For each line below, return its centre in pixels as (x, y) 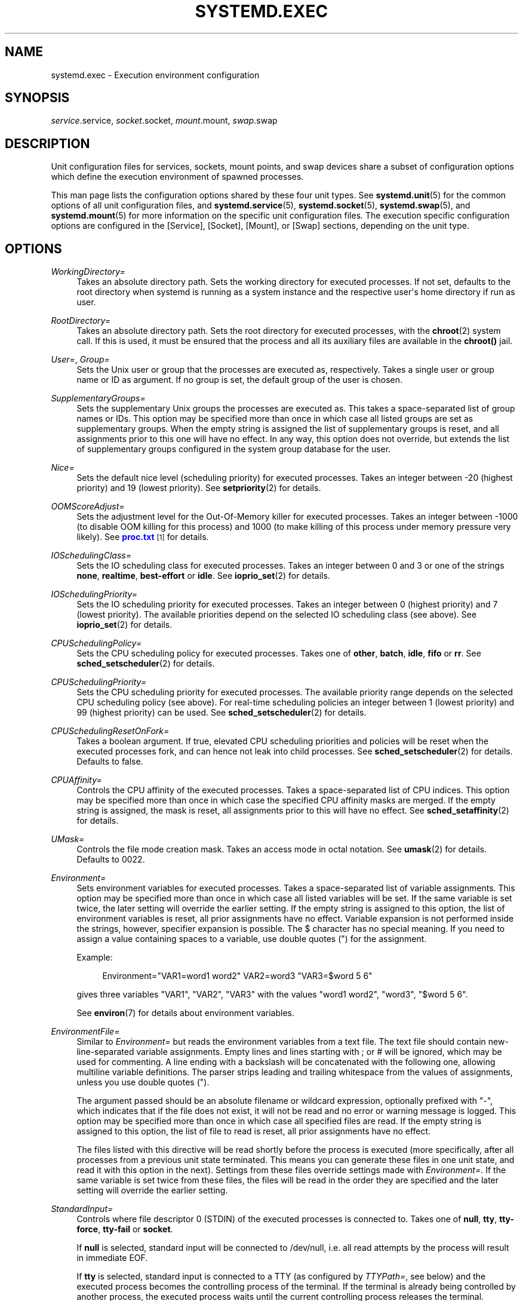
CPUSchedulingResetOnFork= (110, 731)
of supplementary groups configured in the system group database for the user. (234, 449)
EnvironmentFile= (85, 1032)
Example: (95, 958)
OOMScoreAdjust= (88, 507)
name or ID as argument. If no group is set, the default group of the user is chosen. (240, 380)
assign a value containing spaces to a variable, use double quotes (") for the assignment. (252, 939)
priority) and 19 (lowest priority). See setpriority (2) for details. (199, 488)
